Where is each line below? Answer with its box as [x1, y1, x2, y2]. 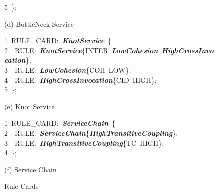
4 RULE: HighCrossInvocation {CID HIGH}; [4, 74, 157, 85]
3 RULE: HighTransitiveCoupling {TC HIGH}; [4, 137, 164, 148]
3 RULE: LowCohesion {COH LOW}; [4, 64, 131, 75]
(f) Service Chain [4, 164, 57, 174]
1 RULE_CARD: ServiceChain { [4, 118, 115, 128]
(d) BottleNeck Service [4, 18, 74, 29]
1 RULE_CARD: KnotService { [4, 35, 112, 46]
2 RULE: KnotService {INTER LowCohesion [4, 45, 158, 55]
